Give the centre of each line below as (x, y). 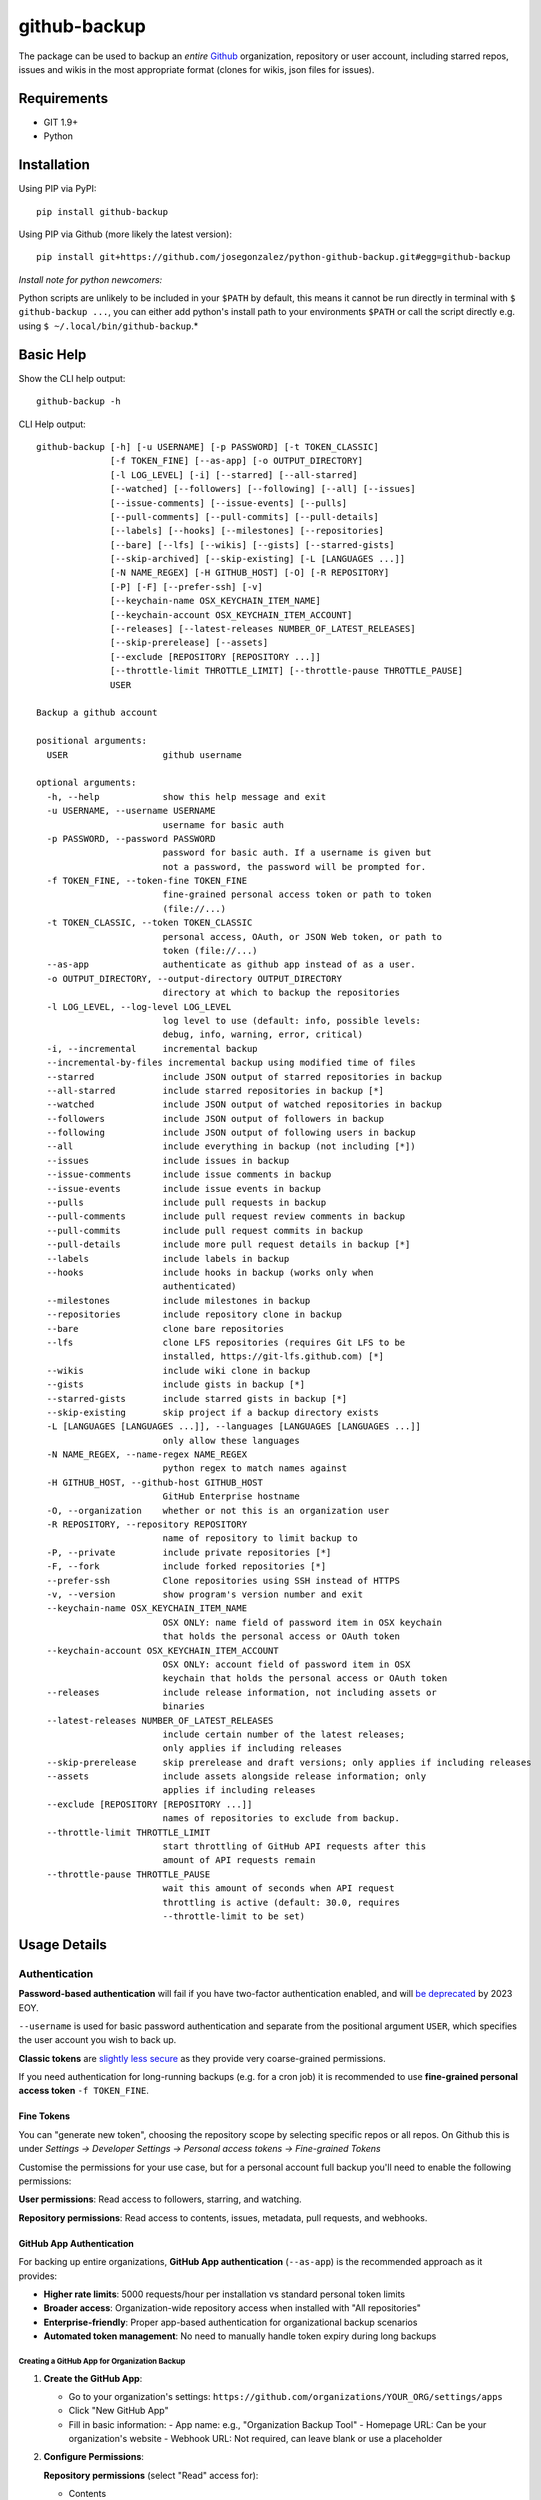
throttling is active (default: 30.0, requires (281, 1902)
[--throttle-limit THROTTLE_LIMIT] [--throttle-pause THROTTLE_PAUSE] (287, 671)
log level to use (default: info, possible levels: (292, 1020)
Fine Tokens (44, 2116)
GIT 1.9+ (61, 122)
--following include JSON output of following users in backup (231, 1133)
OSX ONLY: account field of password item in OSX (286, 1664)
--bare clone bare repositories (165, 1328)
